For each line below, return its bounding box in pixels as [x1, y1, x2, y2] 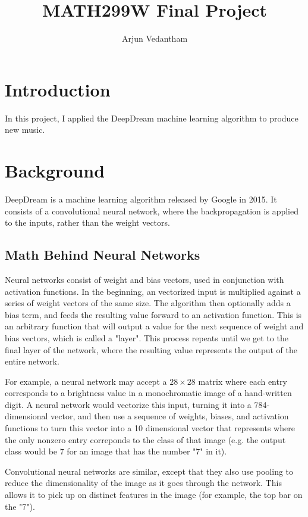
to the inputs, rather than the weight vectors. [5, 216, 170, 229]
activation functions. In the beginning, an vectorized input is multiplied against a [5, 285, 301, 297]
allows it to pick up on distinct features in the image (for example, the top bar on [5, 488, 303, 501]
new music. [5, 123, 45, 136]
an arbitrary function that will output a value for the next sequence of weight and [5, 320, 304, 332]
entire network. [5, 355, 59, 367]
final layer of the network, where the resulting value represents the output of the [5, 343, 298, 356]
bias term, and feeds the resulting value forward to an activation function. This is [5, 308, 302, 320]
